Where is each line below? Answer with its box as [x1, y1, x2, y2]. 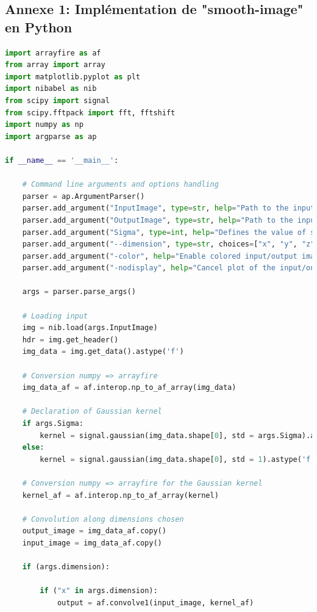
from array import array [5, 60, 105, 70]
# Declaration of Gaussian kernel [22, 407, 162, 416]
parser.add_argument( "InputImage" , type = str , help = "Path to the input [22, 204, 315, 213]
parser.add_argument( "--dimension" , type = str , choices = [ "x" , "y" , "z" [22, 240, 315, 249]
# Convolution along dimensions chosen [22, 514, 184, 524]
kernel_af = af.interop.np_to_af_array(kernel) [22, 491, 219, 500]
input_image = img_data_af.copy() [22, 538, 162, 547]
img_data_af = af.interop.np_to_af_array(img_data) [22, 383, 237, 392]
